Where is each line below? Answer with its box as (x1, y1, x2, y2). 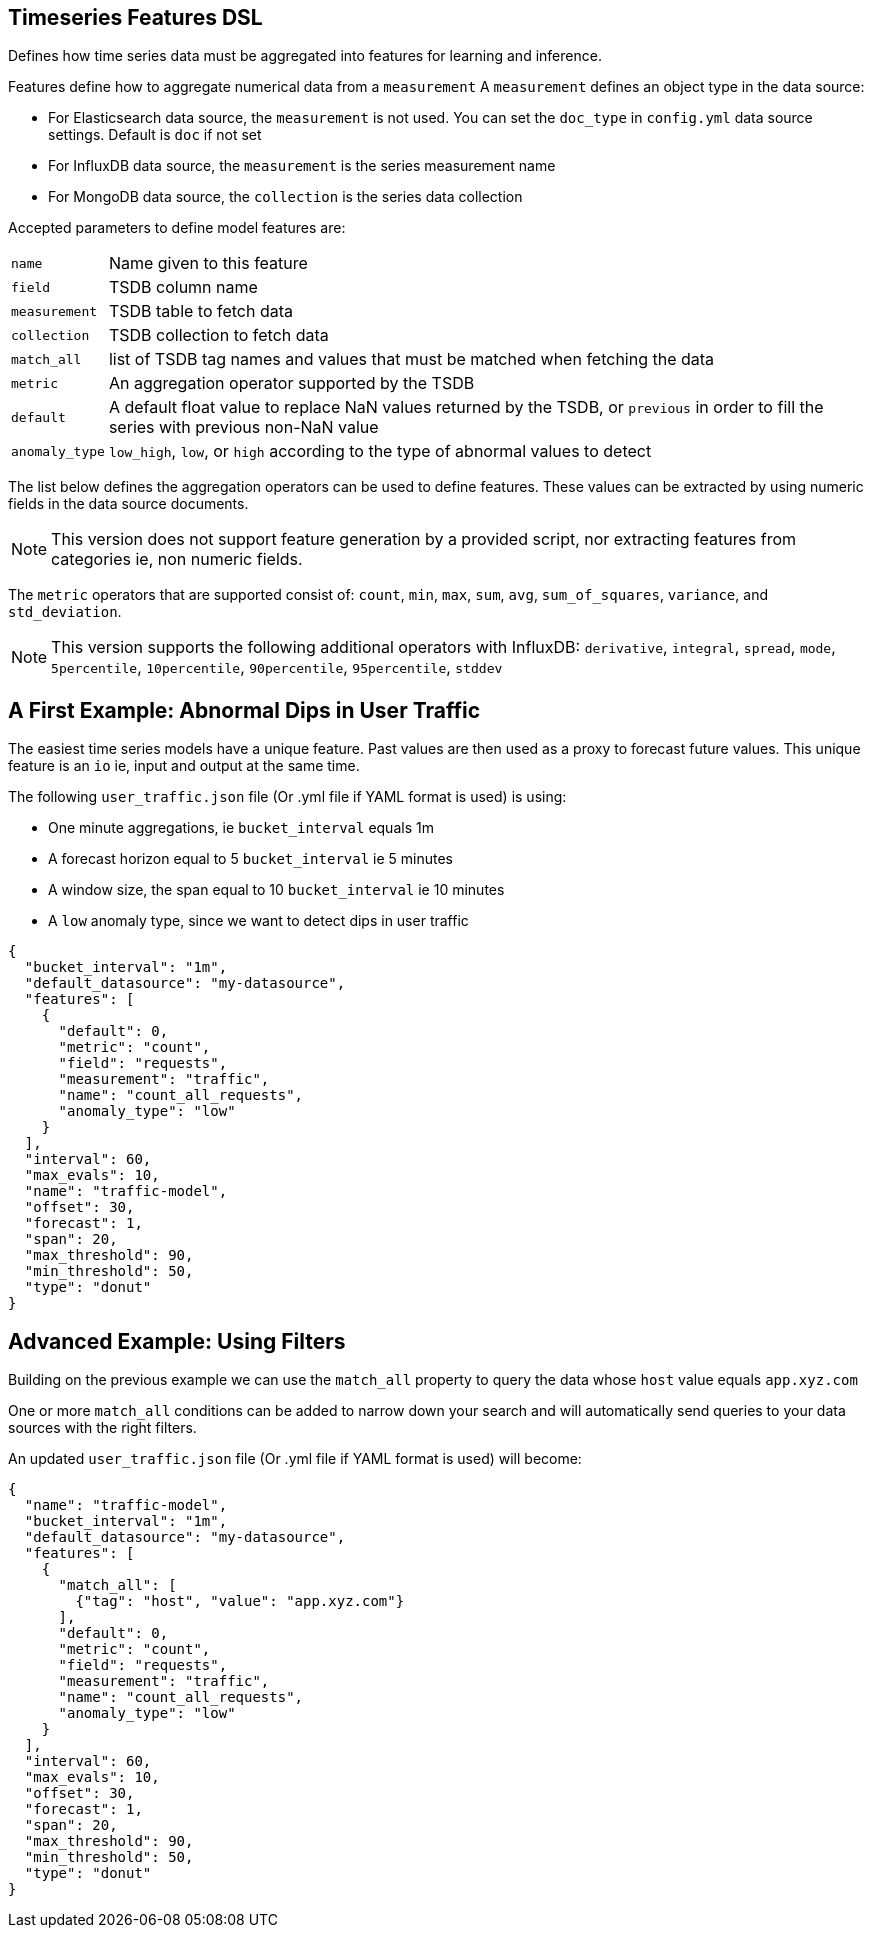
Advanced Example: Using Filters (8, 1328, 346, 1354)
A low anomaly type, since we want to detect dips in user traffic (48, 912, 469, 930)
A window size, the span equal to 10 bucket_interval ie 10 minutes (48, 881, 505, 899)
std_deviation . (8, 603, 122, 621)
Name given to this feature (108, 253, 308, 274)
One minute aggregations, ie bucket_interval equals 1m (48, 819, 434, 837)
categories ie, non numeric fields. (51, 549, 303, 570)
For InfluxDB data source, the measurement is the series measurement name (48, 157, 556, 175)
